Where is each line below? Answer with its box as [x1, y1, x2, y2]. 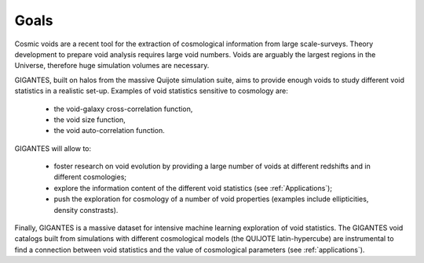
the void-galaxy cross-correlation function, [53, 104, 193, 113]
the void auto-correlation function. [53, 126, 165, 135]
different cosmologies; [53, 172, 127, 182]
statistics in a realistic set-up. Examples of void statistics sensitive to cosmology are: [14, 86, 288, 95]
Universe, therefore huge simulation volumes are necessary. [14, 61, 210, 70]
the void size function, [53, 114, 126, 124]
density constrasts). [53, 205, 119, 214]
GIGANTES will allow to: [14, 143, 92, 153]
